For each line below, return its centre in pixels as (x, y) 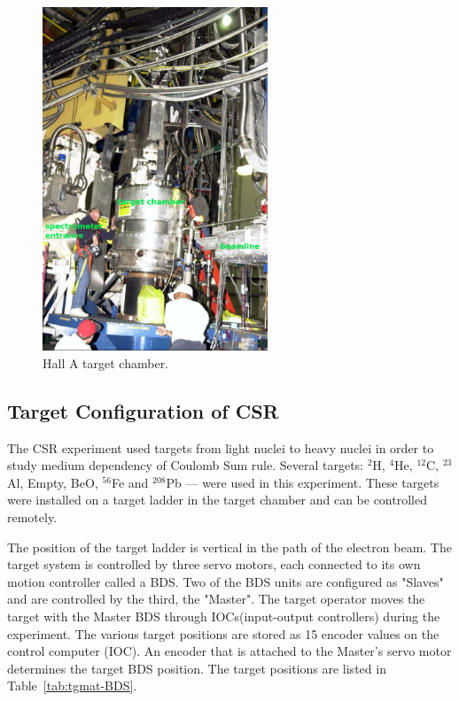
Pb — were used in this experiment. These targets (303, 482)
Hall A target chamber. (106, 362)
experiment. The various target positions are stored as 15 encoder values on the (223, 633)
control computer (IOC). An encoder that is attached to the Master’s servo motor (229, 651)
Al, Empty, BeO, (53, 482)
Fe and (130, 482)
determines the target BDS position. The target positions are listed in (197, 668)
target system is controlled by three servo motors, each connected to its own (214, 564)
